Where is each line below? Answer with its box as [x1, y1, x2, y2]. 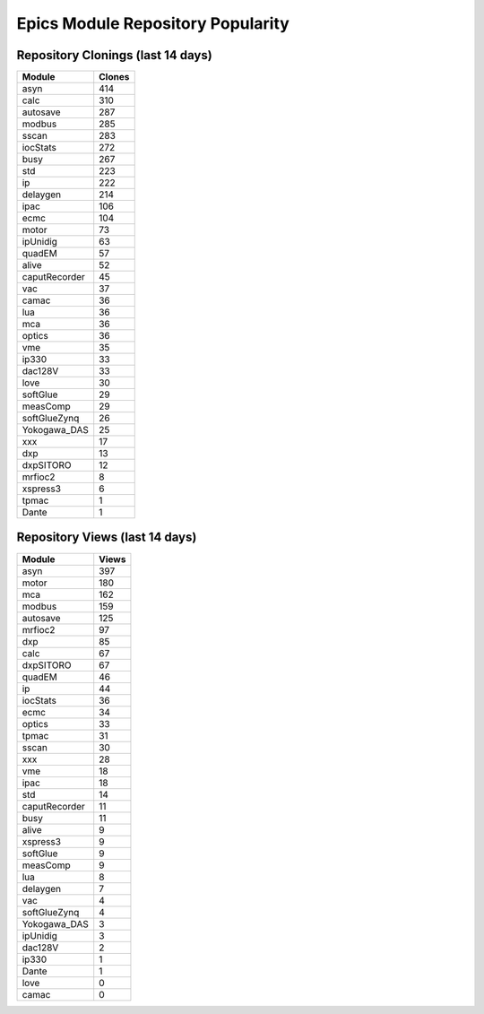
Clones [99, 71, 130, 83]
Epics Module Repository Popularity [16, 13, 290, 33]
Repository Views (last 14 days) [16, 530, 197, 545]
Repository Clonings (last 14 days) [16, 48, 212, 63]
